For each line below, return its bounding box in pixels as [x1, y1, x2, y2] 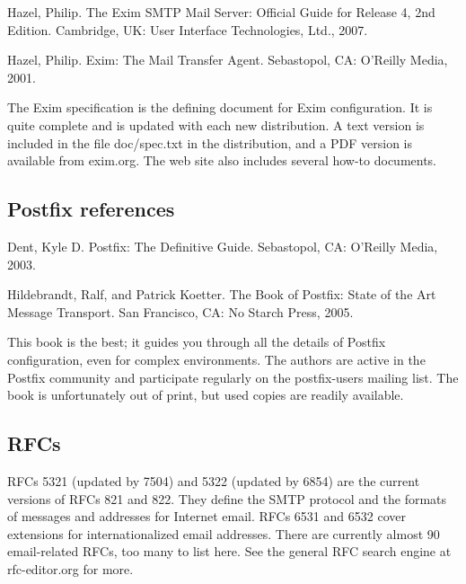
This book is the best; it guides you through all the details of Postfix [7, 332, 386, 351]
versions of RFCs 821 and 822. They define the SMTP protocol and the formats [7, 489, 447, 508]
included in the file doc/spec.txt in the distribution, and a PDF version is [7, 133, 412, 152]
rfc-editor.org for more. [7, 559, 134, 578]
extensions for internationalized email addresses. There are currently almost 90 [7, 524, 440, 543]
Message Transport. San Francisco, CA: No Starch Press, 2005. [7, 302, 354, 321]
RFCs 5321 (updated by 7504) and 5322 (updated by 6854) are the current [7, 471, 420, 490]
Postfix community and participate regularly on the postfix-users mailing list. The [7, 367, 459, 386]
